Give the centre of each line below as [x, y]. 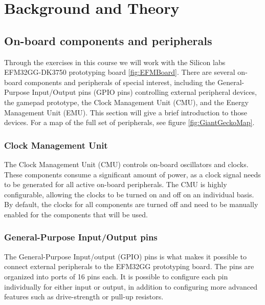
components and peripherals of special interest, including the [120, 82]
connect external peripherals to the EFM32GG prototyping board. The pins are [129, 266]
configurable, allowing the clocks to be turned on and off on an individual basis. [129, 194]
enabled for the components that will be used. [76, 214]
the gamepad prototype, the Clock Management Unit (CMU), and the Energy [126, 102]
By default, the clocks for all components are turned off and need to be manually [131, 204]
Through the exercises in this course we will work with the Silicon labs [115, 62]
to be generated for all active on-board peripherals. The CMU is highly [116, 184]
